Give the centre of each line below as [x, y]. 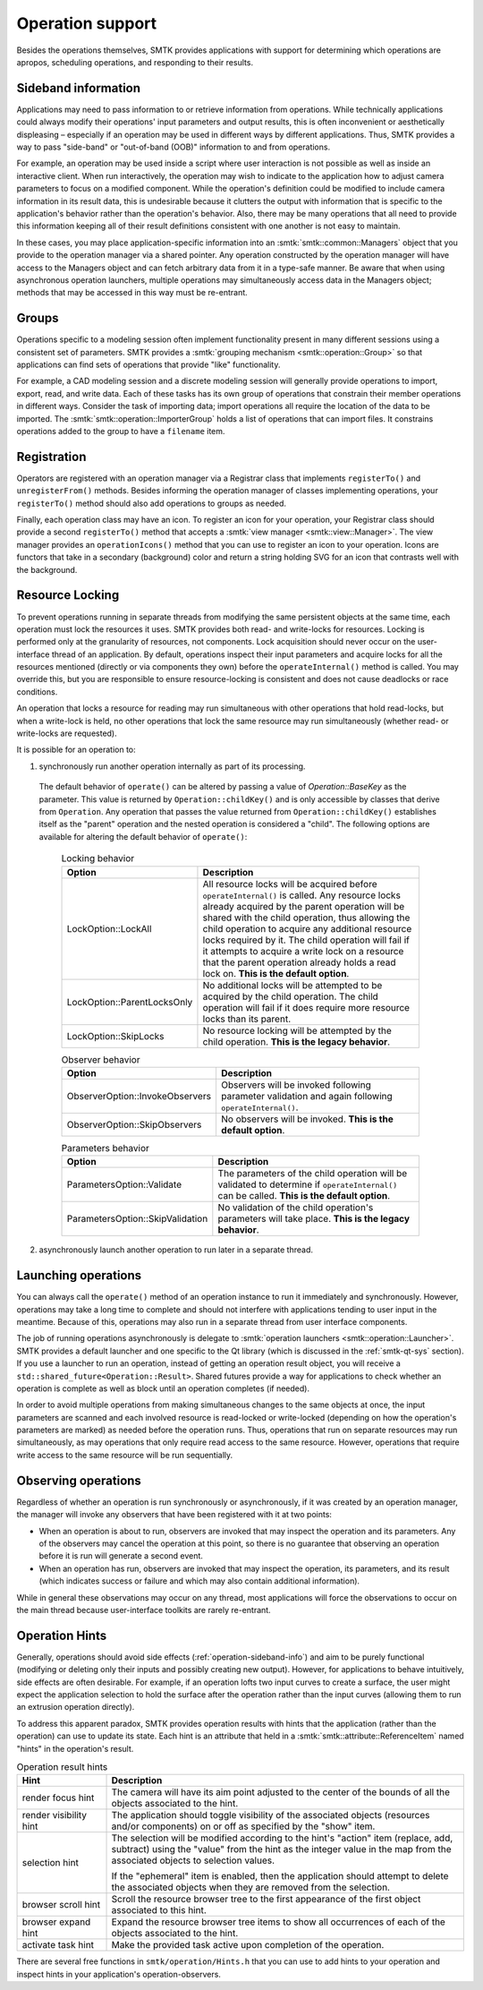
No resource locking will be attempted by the [297, 1030]
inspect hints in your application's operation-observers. [119, 1974]
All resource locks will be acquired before [290, 884]
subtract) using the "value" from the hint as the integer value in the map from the [281, 1849]
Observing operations [79, 1480]
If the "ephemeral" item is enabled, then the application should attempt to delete [280, 1876]
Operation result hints [62, 1767]
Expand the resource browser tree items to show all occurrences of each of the [279, 1922]
